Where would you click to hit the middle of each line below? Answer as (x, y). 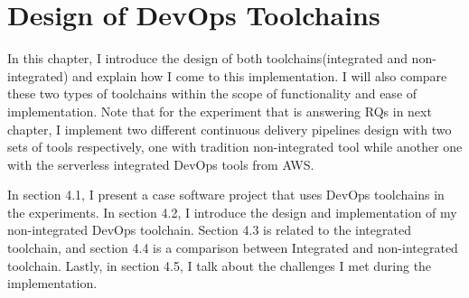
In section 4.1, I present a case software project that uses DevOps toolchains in (226, 195)
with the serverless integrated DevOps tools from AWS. (161, 164)
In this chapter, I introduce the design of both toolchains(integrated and (207, 58)
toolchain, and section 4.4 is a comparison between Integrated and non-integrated (233, 248)
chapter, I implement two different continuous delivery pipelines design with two (230, 129)
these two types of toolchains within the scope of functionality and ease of (212, 93)
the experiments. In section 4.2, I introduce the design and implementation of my (232, 212)
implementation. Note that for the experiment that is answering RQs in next (220, 111)
